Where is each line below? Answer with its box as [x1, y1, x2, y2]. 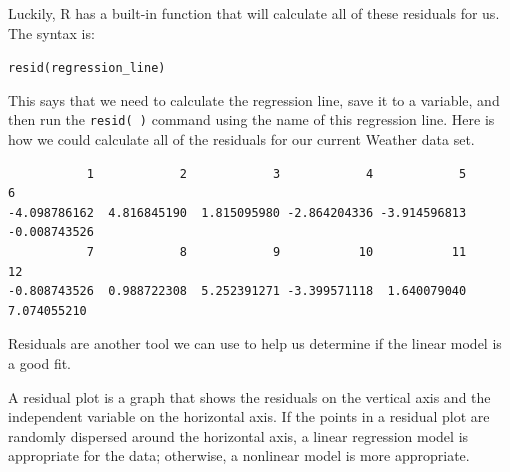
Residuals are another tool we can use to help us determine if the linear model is [8, 333, 502, 354]
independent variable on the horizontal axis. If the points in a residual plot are [8, 406, 490, 427]
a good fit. [8, 353, 72, 374]
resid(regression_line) [8, 61, 166, 76]
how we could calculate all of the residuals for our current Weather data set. [8, 129, 475, 150]
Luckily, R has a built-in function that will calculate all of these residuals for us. [8, 3, 500, 23]
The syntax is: [8, 22, 95, 43]
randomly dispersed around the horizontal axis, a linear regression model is [8, 425, 469, 446]
